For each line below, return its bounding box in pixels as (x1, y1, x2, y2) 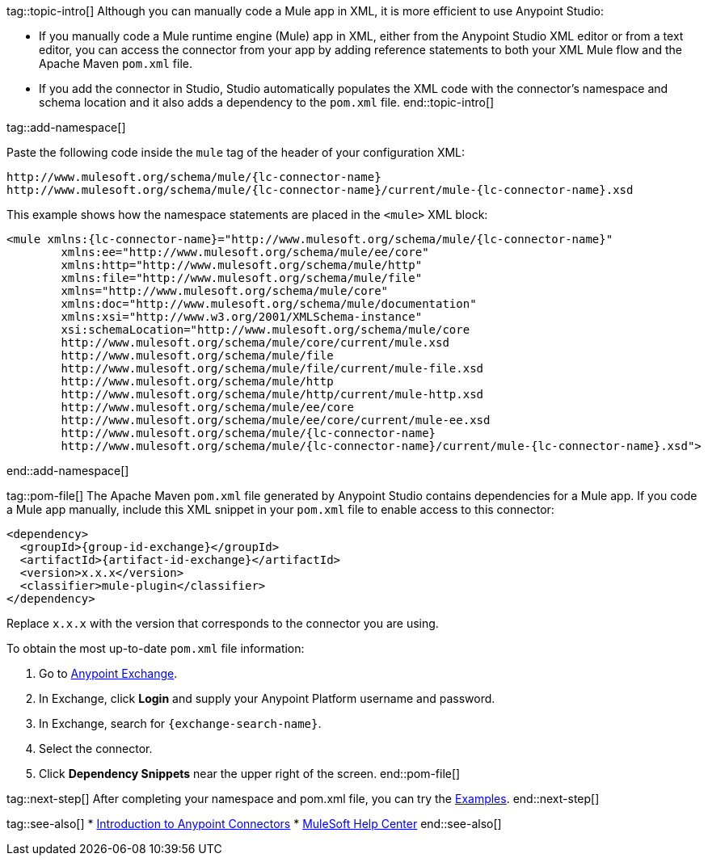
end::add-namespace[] (6, 464, 129, 477)
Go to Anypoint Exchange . (39, 666, 178, 680)
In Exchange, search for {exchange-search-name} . (39, 717, 322, 730)
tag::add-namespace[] (6, 120, 126, 134)
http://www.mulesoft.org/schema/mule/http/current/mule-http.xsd (61, 388, 484, 401)
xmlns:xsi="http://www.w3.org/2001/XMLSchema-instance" (61, 310, 423, 323)
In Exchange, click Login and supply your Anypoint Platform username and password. (39, 692, 495, 705)
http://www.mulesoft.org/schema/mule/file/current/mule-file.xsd (61, 362, 484, 375)
